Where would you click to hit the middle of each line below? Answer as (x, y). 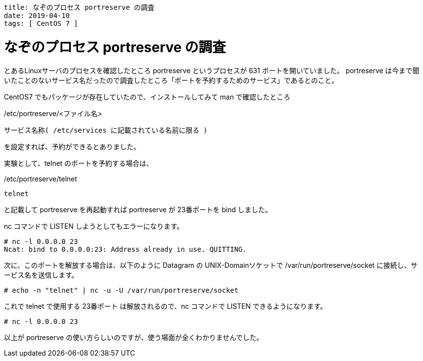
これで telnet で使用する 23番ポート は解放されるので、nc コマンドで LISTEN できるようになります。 (165, 306)
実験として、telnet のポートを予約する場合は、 (79, 163)
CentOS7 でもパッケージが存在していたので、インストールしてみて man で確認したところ (147, 97)
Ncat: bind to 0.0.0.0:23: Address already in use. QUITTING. (125, 249)
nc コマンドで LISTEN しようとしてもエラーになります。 (94, 226)
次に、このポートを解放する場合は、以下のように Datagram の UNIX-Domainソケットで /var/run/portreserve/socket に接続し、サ (211, 265)
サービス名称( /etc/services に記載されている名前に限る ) (106, 130)
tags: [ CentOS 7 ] (41, 23)
